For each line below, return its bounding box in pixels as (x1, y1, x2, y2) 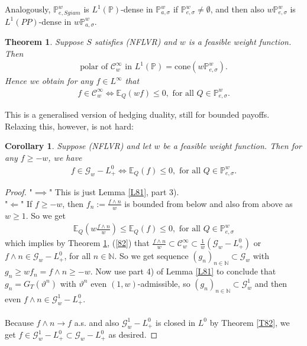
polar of (80, 63, 108, 72)
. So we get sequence (114, 250, 189, 262)
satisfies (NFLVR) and (94, 35, 177, 48)
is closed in (156, 316, 196, 328)
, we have (48, 151, 82, 163)
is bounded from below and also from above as (124, 197, 293, 209)
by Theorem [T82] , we (209, 316, 290, 328)
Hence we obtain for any (5, 75, 93, 87)
